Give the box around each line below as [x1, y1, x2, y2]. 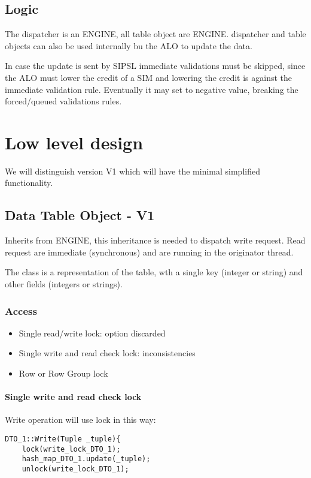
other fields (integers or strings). [5, 278, 123, 290]
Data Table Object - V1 [5, 206, 155, 224]
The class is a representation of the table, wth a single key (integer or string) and [5, 266, 303, 278]
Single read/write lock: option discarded [19, 326, 166, 339]
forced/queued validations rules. [5, 95, 122, 107]
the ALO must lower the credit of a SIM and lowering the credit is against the [5, 71, 292, 83]
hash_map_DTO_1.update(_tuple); [22, 455, 151, 464]
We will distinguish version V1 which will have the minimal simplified [5, 164, 260, 177]
